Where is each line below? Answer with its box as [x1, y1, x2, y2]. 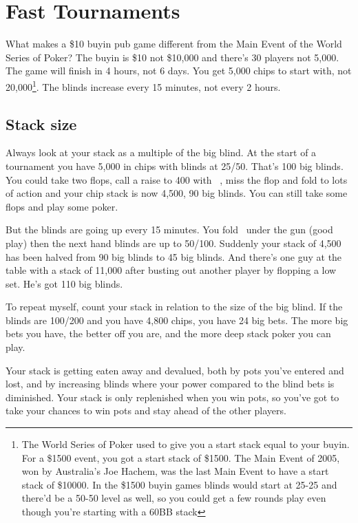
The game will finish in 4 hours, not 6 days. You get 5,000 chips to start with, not [6, 63, 352, 78]
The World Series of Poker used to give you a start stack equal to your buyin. [21, 437, 350, 451]
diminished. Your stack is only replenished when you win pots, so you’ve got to [6, 389, 339, 404]
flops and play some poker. [6, 199, 118, 213]
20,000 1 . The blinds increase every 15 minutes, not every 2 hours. [6, 77, 281, 94]
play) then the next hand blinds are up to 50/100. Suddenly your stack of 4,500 [6, 235, 341, 250]
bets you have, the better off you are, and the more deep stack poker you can [6, 326, 331, 341]
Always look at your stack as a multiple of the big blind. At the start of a [6, 145, 317, 160]
